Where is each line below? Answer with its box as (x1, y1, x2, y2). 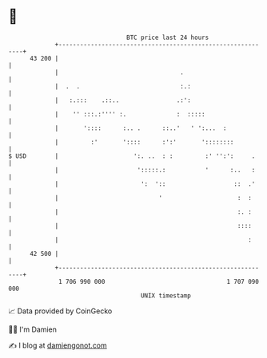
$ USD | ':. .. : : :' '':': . (8, 151, 256, 160)
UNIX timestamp (140, 291, 192, 300)
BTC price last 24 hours (126, 33, 209, 41)
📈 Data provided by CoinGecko (8, 306, 113, 316)
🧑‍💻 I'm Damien (8, 325, 58, 334)
